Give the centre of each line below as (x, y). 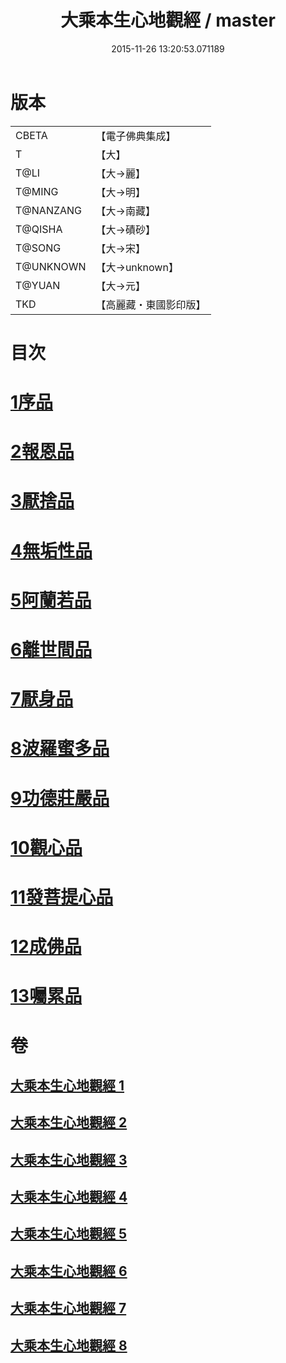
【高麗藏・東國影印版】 (151, 304)
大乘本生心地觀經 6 (69, 1271)
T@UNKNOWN (51, 266)
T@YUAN (38, 285)
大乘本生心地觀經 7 (68, 1308)
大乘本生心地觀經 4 (69, 1197)
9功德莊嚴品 (60, 798)
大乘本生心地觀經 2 (69, 1122)
